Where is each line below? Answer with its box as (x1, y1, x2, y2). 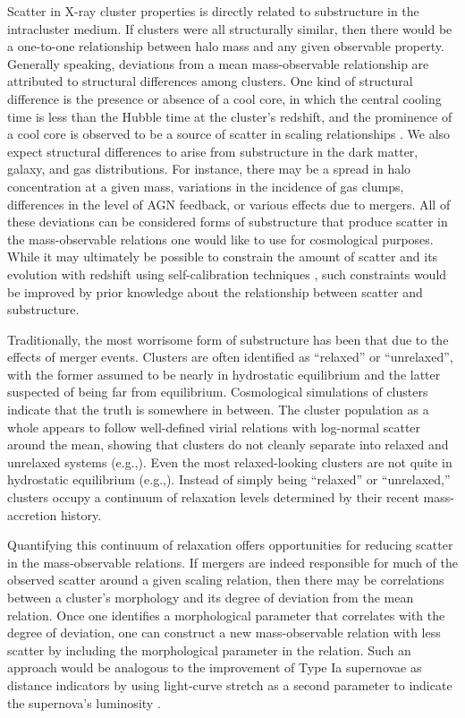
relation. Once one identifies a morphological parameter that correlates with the (7, 605, 445, 624)
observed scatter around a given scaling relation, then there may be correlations (7, 570, 444, 589)
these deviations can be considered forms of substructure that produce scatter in (7, 212, 448, 231)
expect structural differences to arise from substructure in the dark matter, (7, 141, 418, 160)
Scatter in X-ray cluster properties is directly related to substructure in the (7, 2, 419, 20)
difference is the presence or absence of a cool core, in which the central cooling (7, 89, 442, 107)
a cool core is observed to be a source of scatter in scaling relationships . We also (7, 124, 451, 143)
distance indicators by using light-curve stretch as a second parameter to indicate (7, 675, 452, 694)
